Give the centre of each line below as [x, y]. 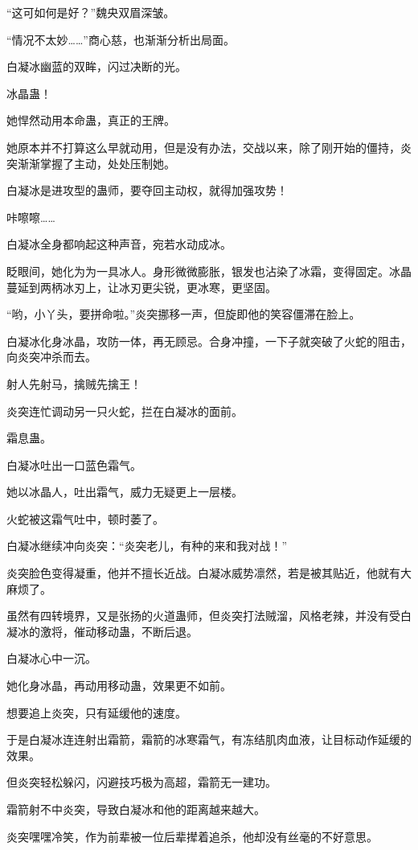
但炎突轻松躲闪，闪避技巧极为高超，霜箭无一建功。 [141, 782]
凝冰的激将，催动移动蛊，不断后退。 [102, 631]
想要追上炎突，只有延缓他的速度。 [96, 712]
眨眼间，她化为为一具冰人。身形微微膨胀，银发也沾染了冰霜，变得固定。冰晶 [209, 271]
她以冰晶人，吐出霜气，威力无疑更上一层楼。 [125, 492]
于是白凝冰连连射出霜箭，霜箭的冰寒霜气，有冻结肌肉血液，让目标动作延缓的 [209, 739]
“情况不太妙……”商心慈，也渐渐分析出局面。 [121, 39]
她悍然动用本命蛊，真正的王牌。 [91, 120]
